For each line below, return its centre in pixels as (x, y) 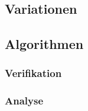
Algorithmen (44, 44)
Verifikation (33, 73)
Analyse (24, 101)
